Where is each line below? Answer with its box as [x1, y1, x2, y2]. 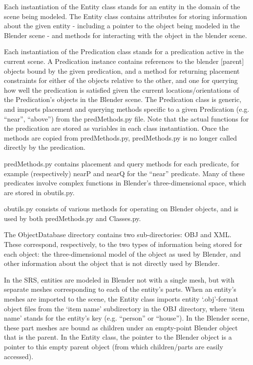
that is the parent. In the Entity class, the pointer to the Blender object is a [4, 332, 232, 342]
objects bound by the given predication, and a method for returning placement [4, 65, 240, 76]
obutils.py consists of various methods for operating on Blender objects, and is [4, 203, 239, 214]
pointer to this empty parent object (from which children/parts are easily [4, 342, 223, 351]
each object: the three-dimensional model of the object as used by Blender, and [4, 248, 241, 259]
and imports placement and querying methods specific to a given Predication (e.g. [4, 103, 250, 114]
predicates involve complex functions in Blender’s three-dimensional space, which [4, 178, 246, 188]
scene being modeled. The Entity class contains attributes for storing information [4, 11, 247, 21]
